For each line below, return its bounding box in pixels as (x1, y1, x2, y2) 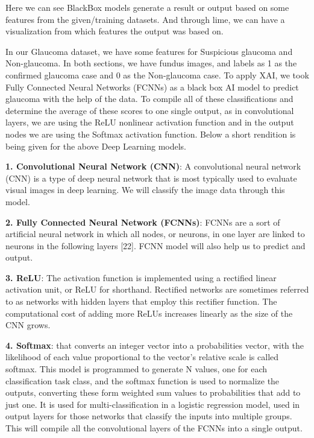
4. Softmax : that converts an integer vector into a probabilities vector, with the (5, 338, 304, 351)
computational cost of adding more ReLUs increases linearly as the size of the (5, 306, 293, 319)
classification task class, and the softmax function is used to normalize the (5, 374, 280, 387)
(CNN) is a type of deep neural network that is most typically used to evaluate (5, 171, 297, 184)
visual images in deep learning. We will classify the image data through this (5, 183, 285, 196)
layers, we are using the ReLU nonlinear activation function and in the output (5, 116, 294, 129)
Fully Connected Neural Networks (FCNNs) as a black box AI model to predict (5, 80, 299, 93)
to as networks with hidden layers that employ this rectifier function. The (5, 295, 277, 308)
